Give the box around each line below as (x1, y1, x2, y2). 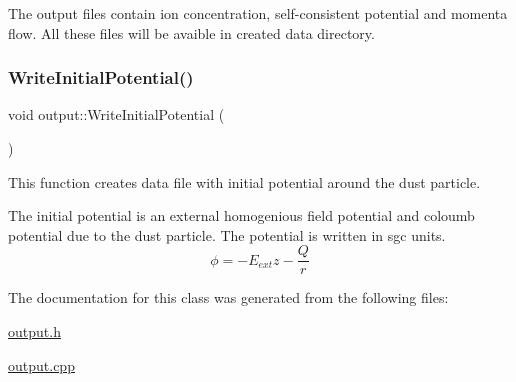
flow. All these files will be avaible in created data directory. (8, 22, 375, 43)
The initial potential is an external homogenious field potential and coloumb (8, 205, 475, 226)
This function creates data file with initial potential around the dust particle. (8, 171, 481, 192)
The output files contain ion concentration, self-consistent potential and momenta (8, 3, 508, 23)
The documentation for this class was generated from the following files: (8, 287, 449, 308)
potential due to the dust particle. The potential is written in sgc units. (8, 224, 446, 245)
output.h (8, 321, 61, 342)
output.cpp (8, 354, 75, 375)
